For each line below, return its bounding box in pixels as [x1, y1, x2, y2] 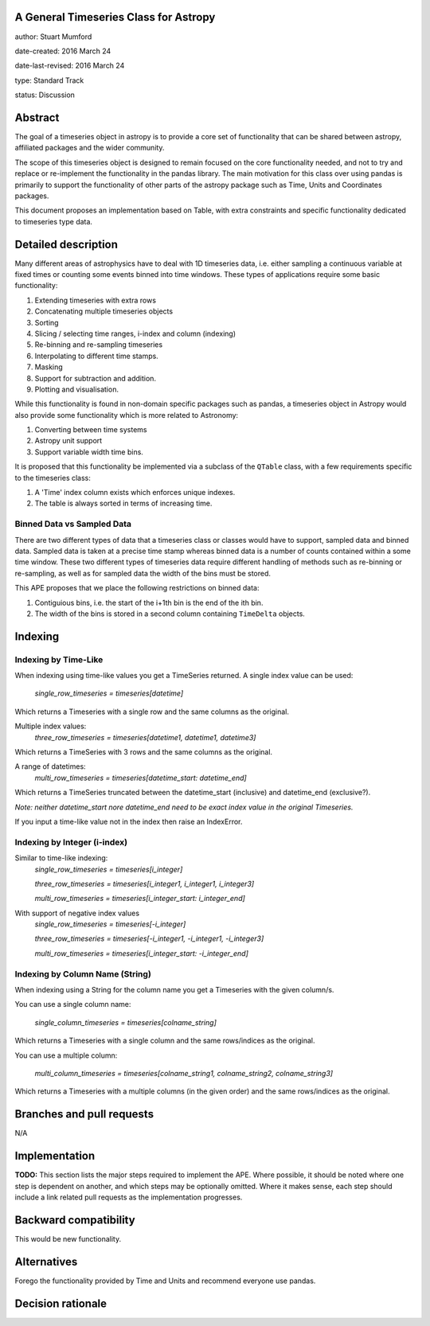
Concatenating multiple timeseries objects [34, 306, 174, 316]
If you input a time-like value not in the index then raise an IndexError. [14, 817, 243, 826]
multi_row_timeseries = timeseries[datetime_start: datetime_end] [34, 773, 247, 782]
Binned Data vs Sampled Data [14, 518, 131, 529]
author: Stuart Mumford [14, 32, 92, 41]
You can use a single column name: [14, 1000, 131, 1009]
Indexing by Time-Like [14, 653, 104, 665]
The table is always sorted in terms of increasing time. [34, 498, 213, 509]
